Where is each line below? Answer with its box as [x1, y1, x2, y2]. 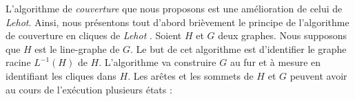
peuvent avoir [290, 68, 347, 82]
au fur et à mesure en [230, 55, 321, 69]
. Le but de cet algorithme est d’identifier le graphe [130, 41, 347, 56]
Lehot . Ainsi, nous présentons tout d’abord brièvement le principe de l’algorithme [6, 14, 349, 29]
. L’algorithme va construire [99, 55, 216, 69]
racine [6, 55, 31, 69]
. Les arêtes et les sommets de [128, 68, 254, 82]
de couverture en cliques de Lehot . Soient [6, 28, 182, 43]
